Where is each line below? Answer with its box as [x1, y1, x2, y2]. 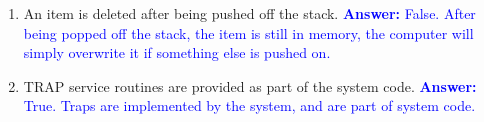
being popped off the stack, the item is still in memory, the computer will [23, 22, 474, 43]
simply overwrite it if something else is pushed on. [23, 42, 331, 63]
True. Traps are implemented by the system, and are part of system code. [23, 95, 476, 116]
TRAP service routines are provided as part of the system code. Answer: [23, 75, 477, 96]
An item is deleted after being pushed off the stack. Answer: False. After [23, 3, 476, 23]
